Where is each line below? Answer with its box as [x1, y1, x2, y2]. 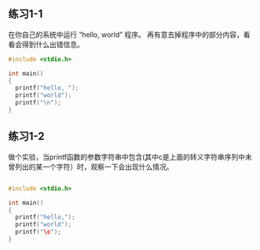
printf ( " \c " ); [15, 228, 61, 236]
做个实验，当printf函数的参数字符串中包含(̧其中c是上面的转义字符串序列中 [8, 152, 246, 161]
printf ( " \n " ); [15, 99, 61, 107]
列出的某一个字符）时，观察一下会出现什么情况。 [14, 162, 174, 171]
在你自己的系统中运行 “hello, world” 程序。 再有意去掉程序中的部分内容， [8, 30, 244, 39]
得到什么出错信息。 [21, 39, 84, 49]
